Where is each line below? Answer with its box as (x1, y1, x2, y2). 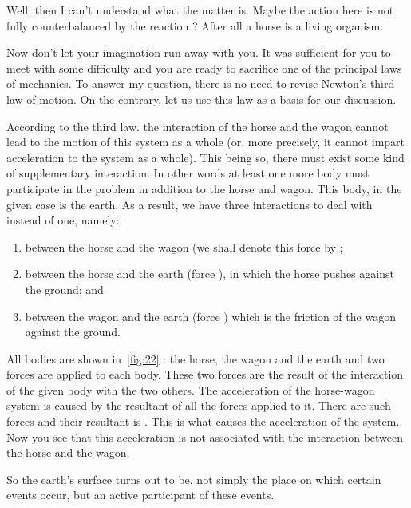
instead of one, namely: (6, 212, 120, 228)
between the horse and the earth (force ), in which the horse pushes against (25, 265, 394, 282)
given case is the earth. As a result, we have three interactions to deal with (6, 196, 373, 212)
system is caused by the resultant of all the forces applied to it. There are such (6, 397, 391, 414)
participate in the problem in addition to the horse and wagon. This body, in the (6, 180, 402, 196)
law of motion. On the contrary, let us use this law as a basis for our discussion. (6, 90, 397, 107)
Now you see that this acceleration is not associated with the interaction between (6, 428, 404, 445)
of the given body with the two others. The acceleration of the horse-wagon (6, 381, 375, 398)
